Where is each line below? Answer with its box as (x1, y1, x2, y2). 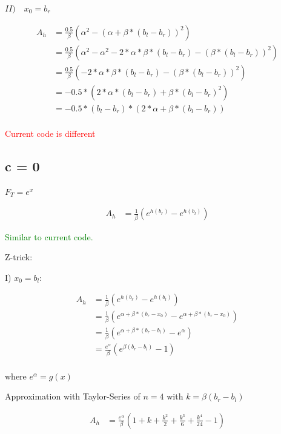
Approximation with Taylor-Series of (5, 390, 140, 403)
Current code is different (5, 127, 96, 139)
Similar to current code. (5, 230, 93, 243)
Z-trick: (5, 251, 33, 263)
